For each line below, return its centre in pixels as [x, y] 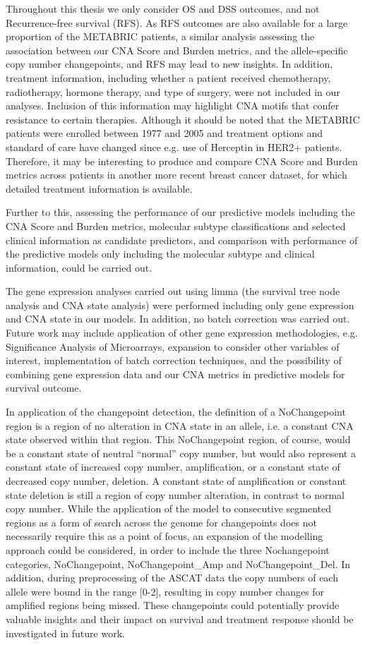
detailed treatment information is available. [99, 188]
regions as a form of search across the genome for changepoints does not [161, 522]
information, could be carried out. [79, 267]
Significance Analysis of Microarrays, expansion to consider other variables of [173, 346]
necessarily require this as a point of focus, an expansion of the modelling [164, 536]
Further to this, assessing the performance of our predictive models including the [180, 212]
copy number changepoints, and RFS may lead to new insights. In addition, [169, 64]
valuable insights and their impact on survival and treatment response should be [180, 619]
